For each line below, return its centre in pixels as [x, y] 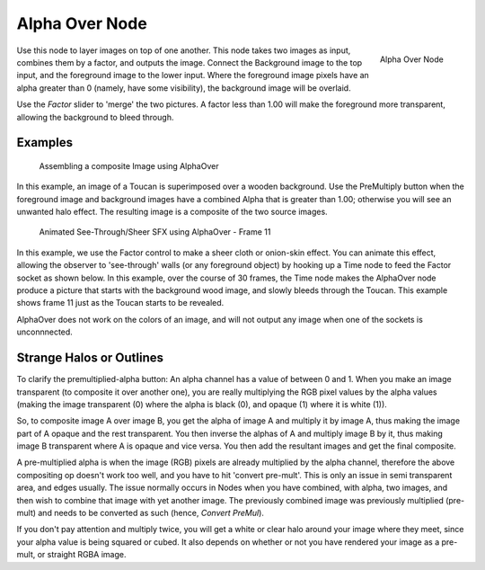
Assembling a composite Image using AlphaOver [129, 165]
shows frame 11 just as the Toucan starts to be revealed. [120, 303]
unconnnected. [45, 332]
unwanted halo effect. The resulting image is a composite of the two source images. [172, 212]
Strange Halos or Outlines [90, 358]
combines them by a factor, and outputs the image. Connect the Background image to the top [190, 62]
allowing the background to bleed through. [95, 117]
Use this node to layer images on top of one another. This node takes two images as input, [184, 50]
